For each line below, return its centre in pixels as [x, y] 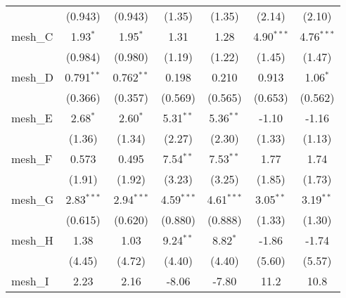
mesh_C [32, 36]
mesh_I [30, 281]
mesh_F [32, 158]
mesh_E [32, 118]
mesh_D [32, 77]
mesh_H [32, 240]
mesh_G [33, 199]
